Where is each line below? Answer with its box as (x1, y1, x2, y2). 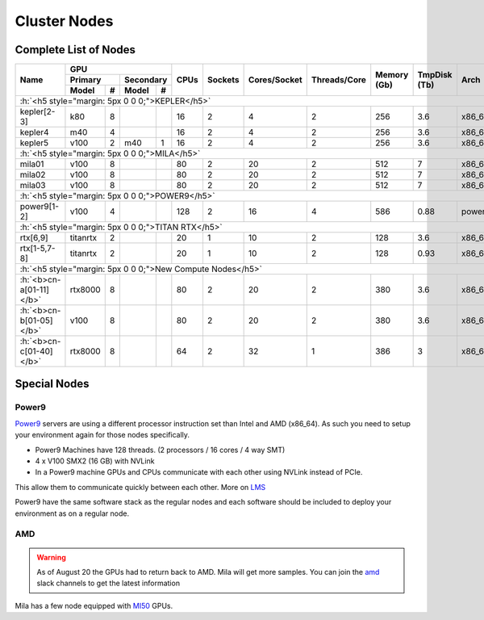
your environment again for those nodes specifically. (15, 430, 190, 440)
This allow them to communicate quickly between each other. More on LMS (15, 482, 266, 492)
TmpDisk (417, 69, 453, 81)
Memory (375, 69, 409, 81)
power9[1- (19, 201, 60, 212)
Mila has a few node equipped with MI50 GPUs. (15, 601, 173, 610)
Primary (69, 74, 102, 86)
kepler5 (19, 137, 48, 149)
